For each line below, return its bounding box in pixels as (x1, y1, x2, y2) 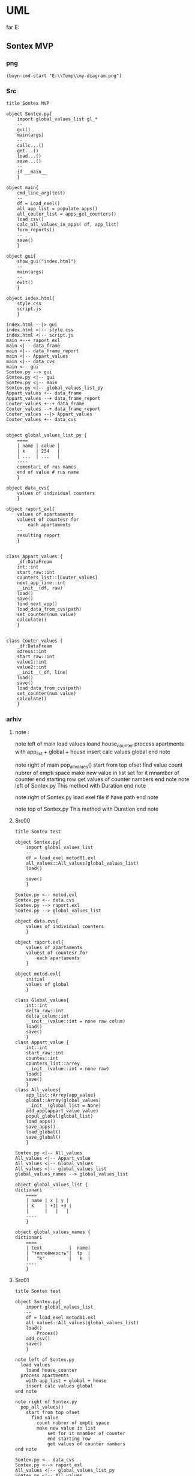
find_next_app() (17, 600, 58, 607)
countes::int (26, 1055, 59, 1061)
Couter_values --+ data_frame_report (6, 406, 101, 412)
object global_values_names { (14, 1229, 91, 1235)
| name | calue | (17, 443, 61, 449)
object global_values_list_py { (6, 432, 87, 438)
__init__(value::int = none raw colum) (26, 1018, 126, 1024)
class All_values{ (14, 1086, 61, 1093)
